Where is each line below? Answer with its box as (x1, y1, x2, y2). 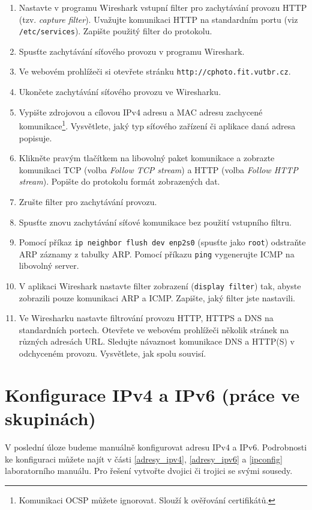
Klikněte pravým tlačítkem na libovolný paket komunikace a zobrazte (19, 152, 275, 164)
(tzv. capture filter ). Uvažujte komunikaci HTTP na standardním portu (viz (19, 13, 298, 25)
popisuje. (19, 131, 52, 144)
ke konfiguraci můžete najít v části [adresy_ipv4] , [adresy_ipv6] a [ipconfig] (5, 452, 283, 465)
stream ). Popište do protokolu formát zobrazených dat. (19, 175, 220, 188)
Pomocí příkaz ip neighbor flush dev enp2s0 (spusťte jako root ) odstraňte (19, 236, 306, 248)
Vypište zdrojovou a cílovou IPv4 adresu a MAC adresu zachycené (19, 105, 263, 118)
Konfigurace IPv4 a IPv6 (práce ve (5, 382, 300, 407)
